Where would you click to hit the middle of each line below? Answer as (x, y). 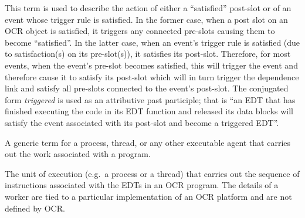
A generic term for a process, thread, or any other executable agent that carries (148, 142)
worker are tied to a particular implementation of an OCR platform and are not (148, 196)
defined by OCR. (35, 208)
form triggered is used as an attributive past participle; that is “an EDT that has (150, 99)
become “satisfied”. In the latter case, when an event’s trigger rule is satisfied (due (152, 42)
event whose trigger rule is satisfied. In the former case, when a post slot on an (146, 19)
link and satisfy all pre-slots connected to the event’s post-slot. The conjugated (147, 88)
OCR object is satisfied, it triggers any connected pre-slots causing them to (140, 31)
